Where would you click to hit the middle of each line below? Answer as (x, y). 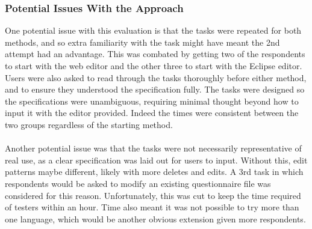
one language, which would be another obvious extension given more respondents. (155, 218)
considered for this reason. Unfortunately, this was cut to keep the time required (153, 195)
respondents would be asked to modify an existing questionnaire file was (138, 183)
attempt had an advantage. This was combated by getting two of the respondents (155, 54)
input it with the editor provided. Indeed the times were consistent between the (152, 113)
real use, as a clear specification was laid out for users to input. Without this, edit (156, 160)
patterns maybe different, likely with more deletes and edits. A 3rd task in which (154, 172)
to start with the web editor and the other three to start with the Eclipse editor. (154, 66)
